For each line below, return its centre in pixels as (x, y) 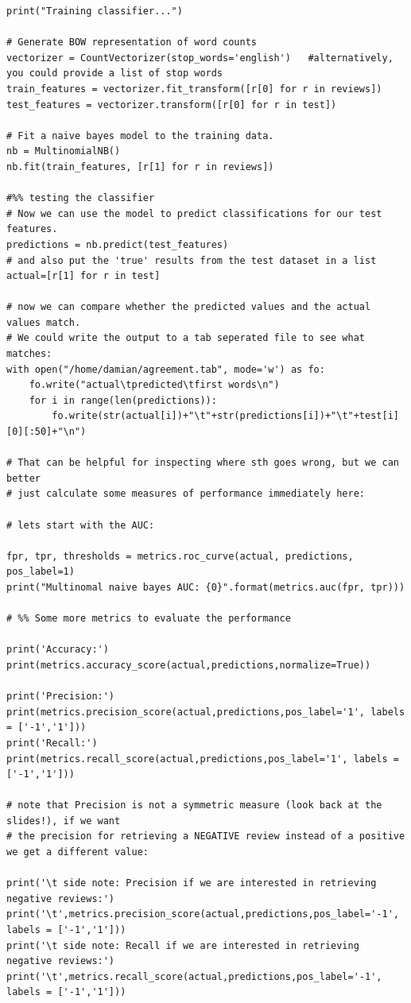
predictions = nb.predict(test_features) (118, 244)
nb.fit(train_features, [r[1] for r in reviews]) (140, 167)
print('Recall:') (52, 743)
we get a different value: (78, 852)
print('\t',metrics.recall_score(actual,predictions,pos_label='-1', (194, 976)
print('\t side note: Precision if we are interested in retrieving (192, 883)
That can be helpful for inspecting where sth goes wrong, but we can (208, 463)
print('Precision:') (61, 697)
